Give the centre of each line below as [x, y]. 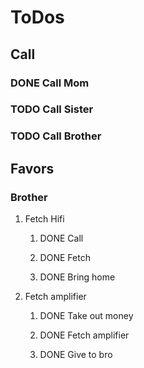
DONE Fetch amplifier [84, 335]
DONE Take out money [86, 316]
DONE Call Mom [50, 83]
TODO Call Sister [52, 109]
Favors [32, 168]
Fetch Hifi [44, 219]
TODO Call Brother [56, 136]
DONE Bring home [77, 277]
